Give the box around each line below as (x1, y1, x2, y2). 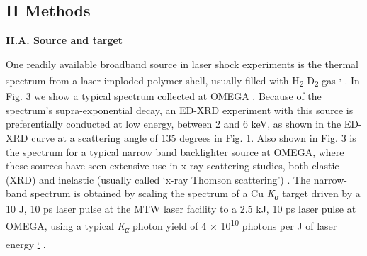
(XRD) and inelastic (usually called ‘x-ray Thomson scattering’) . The (6, 172, 311, 187)
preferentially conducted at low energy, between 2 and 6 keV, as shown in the (6, 116, 341, 131)
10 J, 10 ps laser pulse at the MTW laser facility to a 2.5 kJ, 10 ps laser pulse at (6, 201, 356, 216)
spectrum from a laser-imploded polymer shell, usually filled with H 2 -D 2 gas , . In (6, 71, 360, 89)
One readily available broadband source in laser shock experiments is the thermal (6, 56, 359, 71)
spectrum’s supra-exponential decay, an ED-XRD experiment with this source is (6, 102, 354, 117)
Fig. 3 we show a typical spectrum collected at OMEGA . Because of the (6, 89, 322, 104)
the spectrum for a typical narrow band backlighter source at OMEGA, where (6, 144, 344, 159)
